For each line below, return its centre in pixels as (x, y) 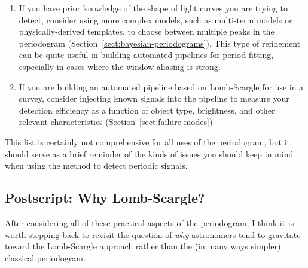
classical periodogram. (45, 258)
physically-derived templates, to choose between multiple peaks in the (147, 31)
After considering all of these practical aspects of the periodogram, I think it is (150, 222)
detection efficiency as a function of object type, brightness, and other (147, 110)
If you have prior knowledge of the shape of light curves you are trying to (153, 8)
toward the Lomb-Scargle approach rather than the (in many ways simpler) (143, 246)
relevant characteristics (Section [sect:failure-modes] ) (116, 122)
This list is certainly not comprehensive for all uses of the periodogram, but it (148, 141)
